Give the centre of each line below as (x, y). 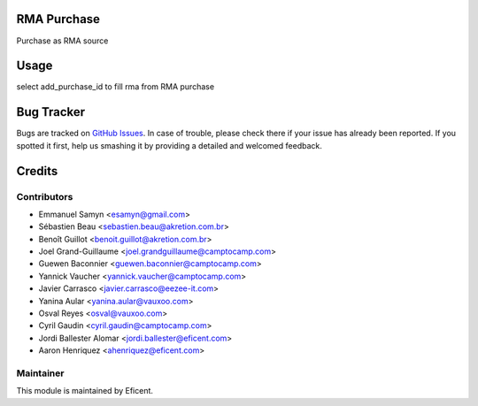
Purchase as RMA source (62, 41)
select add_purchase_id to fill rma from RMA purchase (116, 87)
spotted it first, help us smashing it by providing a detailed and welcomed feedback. (169, 145)
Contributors (45, 196)
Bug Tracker (51, 112)
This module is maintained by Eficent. (85, 391)
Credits (37, 171)
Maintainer (40, 373)
